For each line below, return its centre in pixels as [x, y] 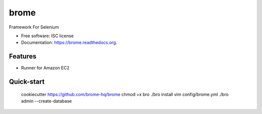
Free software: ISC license [47, 36]
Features [23, 56]
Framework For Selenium [34, 27]
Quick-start [27, 82]
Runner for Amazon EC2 [45, 68]
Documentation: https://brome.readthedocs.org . [69, 43]
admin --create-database [47, 101]
